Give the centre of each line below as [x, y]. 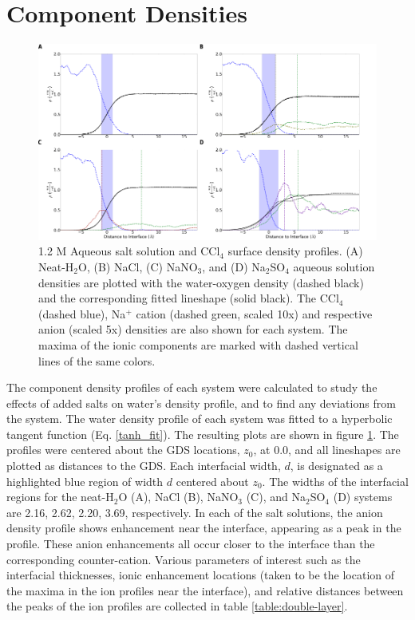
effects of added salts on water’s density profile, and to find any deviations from [201, 403]
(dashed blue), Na [82, 313]
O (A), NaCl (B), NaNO [178, 497]
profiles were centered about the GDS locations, [123, 450]
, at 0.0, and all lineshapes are [327, 450]
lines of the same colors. [97, 360]
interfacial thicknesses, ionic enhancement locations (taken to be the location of [201, 575]
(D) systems [363, 497]
